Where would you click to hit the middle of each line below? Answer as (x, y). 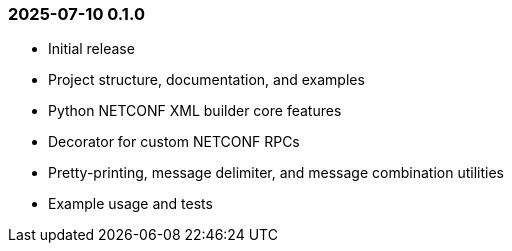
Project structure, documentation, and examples (206, 80)
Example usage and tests (130, 204)
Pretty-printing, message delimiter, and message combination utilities (276, 173)
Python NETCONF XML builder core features (195, 111)
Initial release (91, 49)
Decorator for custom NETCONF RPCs (174, 142)
